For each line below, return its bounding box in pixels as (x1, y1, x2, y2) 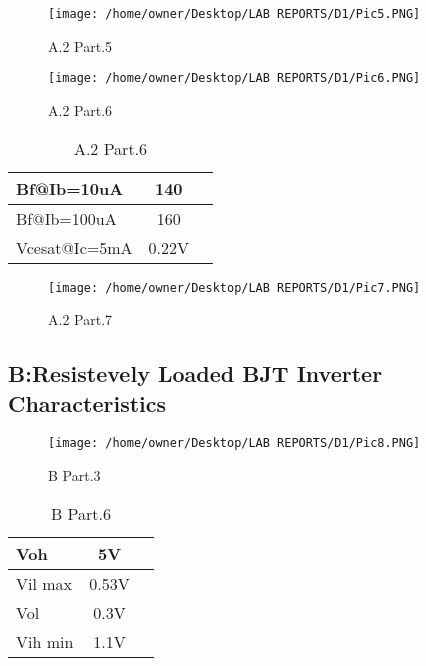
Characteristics (8, 387, 167, 418)
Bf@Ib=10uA (16, 176, 124, 200)
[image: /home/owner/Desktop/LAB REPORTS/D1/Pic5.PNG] (48, 7, 421, 21)
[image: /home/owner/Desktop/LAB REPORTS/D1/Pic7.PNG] (48, 280, 421, 295)
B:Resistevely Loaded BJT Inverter (8, 358, 383, 389)
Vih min (16, 629, 74, 653)
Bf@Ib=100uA (16, 206, 117, 230)
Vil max (16, 571, 73, 595)
